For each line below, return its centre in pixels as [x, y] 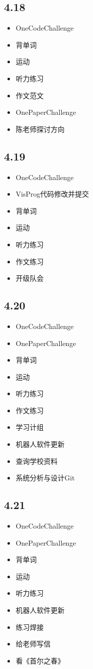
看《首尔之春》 [40, 660]
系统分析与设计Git [45, 478]
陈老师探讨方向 [40, 129]
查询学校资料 [37, 461]
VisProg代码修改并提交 [52, 194]
